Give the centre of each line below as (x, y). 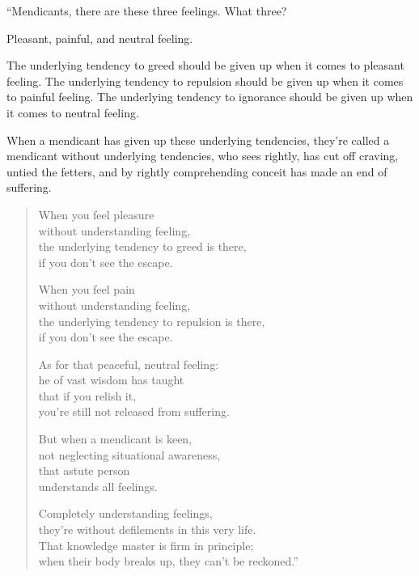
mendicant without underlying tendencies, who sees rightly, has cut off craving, (203, 156)
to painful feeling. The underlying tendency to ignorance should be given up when (210, 97)
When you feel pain (87, 289)
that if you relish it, (87, 395)
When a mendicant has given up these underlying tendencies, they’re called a (198, 140)
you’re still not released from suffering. (134, 411)
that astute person (84, 470)
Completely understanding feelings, (125, 513)
